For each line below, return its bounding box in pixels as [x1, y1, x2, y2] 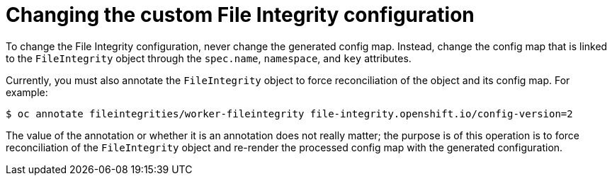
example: [6, 86, 48, 98]
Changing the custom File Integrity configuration [6, 3, 475, 27]
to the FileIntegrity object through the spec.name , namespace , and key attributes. [6, 52, 412, 64]
